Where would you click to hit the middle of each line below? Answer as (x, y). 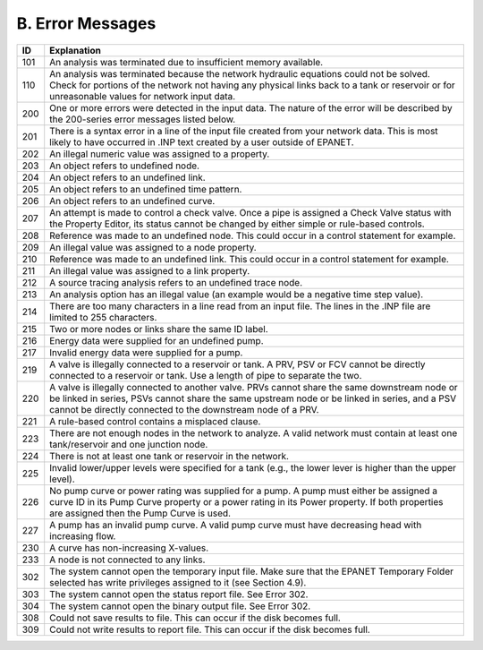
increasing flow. (83, 535)
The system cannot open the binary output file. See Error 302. (180, 606)
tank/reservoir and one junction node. (129, 444)
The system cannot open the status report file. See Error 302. (179, 594)
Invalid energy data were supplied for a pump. (146, 352)
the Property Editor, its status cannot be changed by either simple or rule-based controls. (237, 224)
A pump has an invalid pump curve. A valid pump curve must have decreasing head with (236, 525)
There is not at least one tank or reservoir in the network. (169, 456)
